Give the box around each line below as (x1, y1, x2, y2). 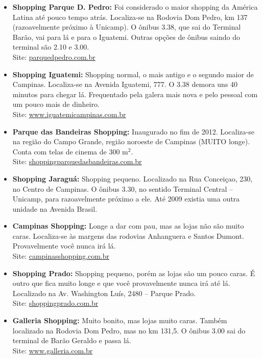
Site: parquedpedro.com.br (12, 51, 96, 62)
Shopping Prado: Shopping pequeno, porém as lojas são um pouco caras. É (12, 267, 255, 278)
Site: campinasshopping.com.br (12, 251, 110, 261)
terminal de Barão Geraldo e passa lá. (12, 335, 131, 346)
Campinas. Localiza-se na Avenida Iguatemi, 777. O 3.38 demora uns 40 (12, 79, 238, 89)
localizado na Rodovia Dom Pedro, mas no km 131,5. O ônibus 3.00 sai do (12, 325, 246, 335)
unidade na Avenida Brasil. (12, 203, 98, 214)
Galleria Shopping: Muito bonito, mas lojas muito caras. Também (12, 315, 227, 326)
